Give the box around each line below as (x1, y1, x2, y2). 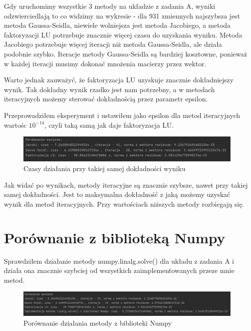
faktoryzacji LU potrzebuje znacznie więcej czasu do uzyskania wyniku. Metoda (4, 29, 243, 39)
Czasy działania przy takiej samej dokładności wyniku (23, 163, 186, 174)
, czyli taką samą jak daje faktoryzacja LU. (44, 119, 174, 130)
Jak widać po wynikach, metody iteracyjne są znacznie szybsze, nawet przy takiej (4, 179, 248, 190)
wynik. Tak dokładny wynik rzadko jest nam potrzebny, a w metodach (4, 84, 215, 94)
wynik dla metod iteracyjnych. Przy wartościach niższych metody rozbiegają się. (4, 198, 244, 209)
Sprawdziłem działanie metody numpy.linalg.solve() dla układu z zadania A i (4, 255, 234, 266)
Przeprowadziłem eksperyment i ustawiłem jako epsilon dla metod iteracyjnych (4, 110, 240, 120)
